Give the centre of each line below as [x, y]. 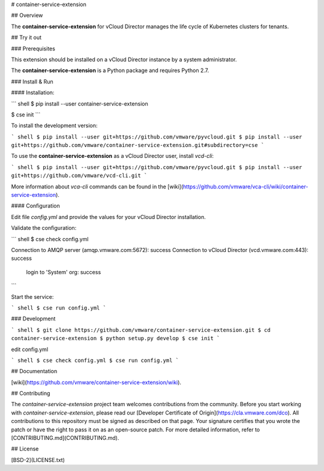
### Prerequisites [33, 49]
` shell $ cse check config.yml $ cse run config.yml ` [95, 360]
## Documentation [34, 371]
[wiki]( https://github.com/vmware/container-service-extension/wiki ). [96, 382]
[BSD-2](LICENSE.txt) [38, 460]
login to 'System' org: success [64, 272]
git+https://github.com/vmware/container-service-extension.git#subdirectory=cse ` [138, 145]
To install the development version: [54, 125]
